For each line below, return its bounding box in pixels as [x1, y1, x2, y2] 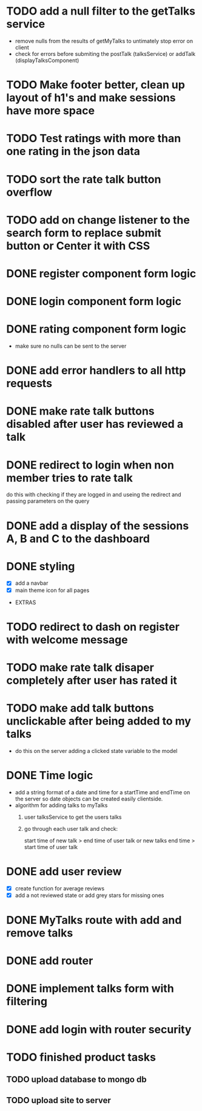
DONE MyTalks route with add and [6, 913, 182, 927]
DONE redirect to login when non [6, 458, 175, 472]
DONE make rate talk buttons [6, 404, 155, 418]
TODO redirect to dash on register [6, 620, 180, 633]
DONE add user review [6, 865, 123, 878]
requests [6, 377, 53, 390]
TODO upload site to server [6, 1095, 111, 1106]
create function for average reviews [15, 884, 105, 892]
